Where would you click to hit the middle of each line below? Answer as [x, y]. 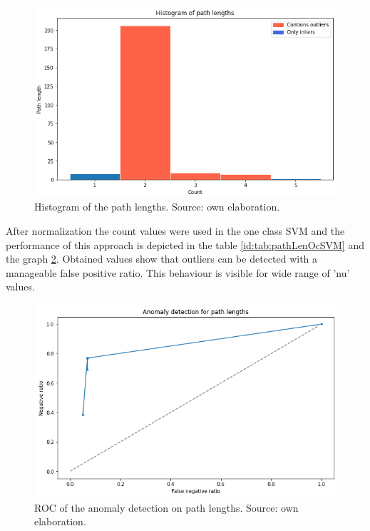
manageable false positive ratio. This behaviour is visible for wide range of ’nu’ [178, 272]
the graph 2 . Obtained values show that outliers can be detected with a [162, 259]
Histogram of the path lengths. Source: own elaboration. [157, 207]
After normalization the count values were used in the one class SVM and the [175, 231]
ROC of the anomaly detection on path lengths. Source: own [166, 507]
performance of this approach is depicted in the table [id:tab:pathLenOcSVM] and [185, 244]
